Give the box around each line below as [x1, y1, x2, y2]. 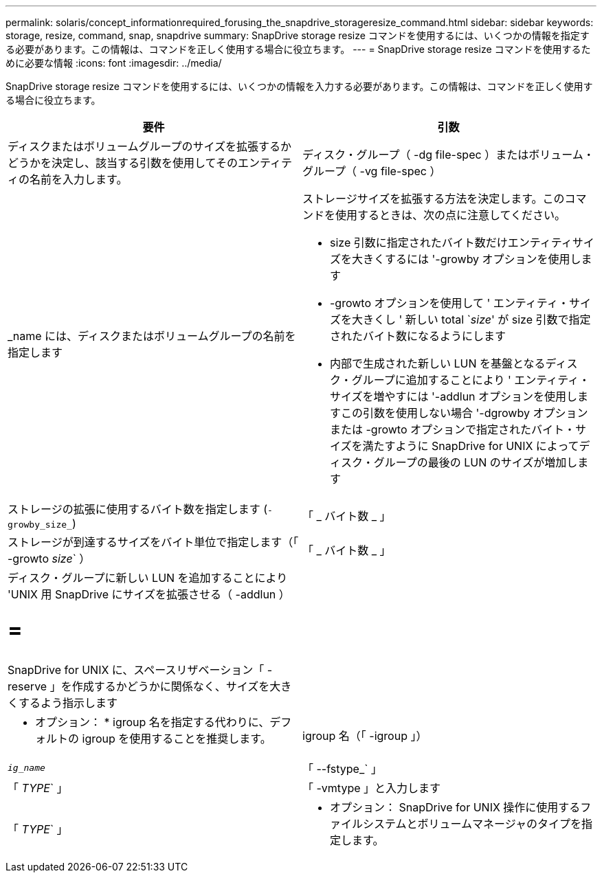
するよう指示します [19, 695, 118, 710]
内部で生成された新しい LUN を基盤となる [330, 357, 546, 370]
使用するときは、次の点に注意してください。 [335, 208, 566, 222]
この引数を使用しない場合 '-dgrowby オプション [341, 406, 588, 420]
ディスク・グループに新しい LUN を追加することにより [8, 571, 288, 585]
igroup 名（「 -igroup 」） [302, 728, 427, 743]
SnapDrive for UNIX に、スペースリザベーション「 [8, 662, 265, 677]
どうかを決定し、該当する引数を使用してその [8, 156, 238, 170]
